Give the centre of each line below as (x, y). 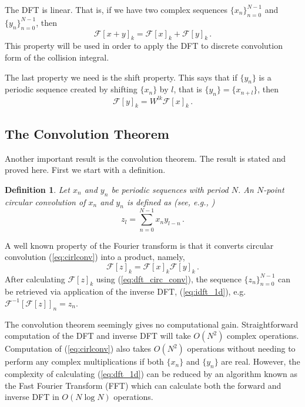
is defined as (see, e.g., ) (171, 201)
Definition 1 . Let (37, 189)
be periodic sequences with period (170, 189)
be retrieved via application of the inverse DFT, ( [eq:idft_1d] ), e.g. (125, 291)
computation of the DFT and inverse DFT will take (98, 336)
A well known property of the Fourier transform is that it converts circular (139, 245)
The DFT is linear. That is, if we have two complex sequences (116, 9)
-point (274, 189)
